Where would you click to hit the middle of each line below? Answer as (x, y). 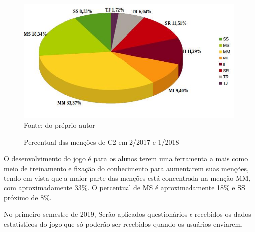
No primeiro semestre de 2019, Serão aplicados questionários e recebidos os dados (127, 214)
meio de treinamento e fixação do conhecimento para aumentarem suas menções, (126, 168)
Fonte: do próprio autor (60, 125)
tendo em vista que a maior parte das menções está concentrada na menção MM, (127, 178)
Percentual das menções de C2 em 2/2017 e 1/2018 (101, 142)
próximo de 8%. (28, 197)
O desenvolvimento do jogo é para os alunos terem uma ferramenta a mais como (126, 158)
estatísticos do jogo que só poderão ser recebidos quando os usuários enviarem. (124, 223)
